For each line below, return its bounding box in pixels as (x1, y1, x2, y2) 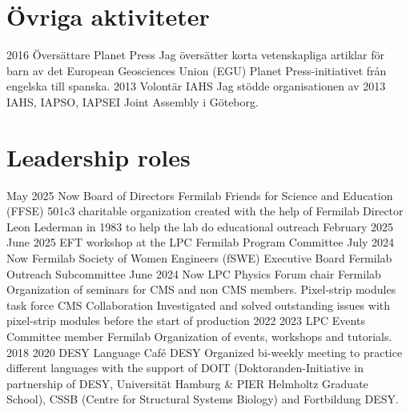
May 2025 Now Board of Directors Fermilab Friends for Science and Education (6, 186, 393, 203)
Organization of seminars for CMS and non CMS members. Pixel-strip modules (6, 281, 396, 298)
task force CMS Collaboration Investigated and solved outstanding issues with (6, 296, 391, 313)
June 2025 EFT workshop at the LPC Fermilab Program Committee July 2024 (6, 234, 395, 251)
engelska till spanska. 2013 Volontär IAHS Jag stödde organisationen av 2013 (6, 78, 386, 94)
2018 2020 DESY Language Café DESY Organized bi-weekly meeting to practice (6, 343, 403, 360)
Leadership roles (6, 140, 191, 173)
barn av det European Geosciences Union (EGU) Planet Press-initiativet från (6, 62, 387, 78)
